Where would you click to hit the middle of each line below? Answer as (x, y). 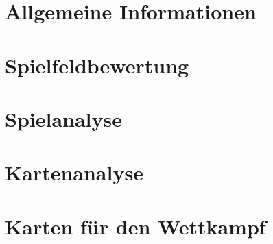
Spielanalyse (63, 118)
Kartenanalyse (74, 172)
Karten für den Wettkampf (135, 226)
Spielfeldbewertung (97, 65)
